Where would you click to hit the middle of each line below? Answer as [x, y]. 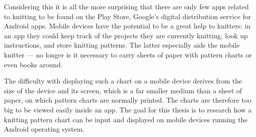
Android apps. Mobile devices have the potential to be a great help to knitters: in [127, 26]
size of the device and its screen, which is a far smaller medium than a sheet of [123, 90]
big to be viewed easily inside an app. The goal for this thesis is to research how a [128, 109]
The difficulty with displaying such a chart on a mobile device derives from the [123, 81]
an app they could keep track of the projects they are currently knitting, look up [126, 35]
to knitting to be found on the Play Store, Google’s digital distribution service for [128, 16]
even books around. [33, 64]
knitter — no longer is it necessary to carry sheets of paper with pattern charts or [128, 54]
